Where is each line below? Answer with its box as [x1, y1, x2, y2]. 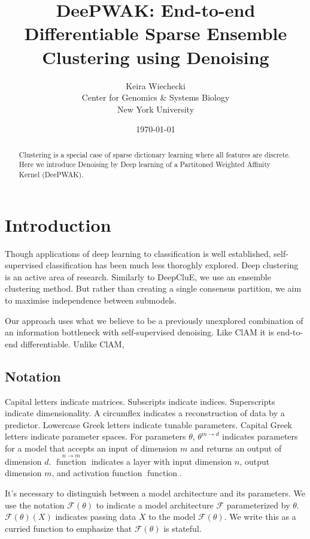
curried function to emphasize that [5, 522, 132, 534]
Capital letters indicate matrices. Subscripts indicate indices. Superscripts [5, 395, 275, 407]
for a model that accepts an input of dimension [5, 441, 178, 454]
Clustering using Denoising [42, 44, 269, 69]
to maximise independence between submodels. [5, 293, 177, 306]
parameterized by [226, 498, 290, 511]
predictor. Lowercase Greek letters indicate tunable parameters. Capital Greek [5, 418, 293, 431]
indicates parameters [222, 430, 298, 443]
